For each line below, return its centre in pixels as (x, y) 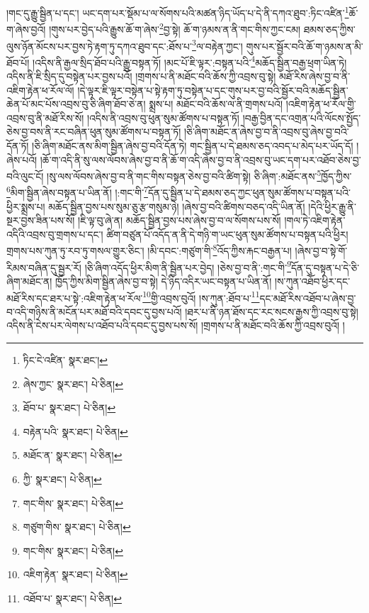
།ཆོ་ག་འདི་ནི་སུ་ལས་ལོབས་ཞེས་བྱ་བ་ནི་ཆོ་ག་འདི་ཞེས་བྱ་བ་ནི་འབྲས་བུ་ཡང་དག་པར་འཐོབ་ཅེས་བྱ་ (200, 159)
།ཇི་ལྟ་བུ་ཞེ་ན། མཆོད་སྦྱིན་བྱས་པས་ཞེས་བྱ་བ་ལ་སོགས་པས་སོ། (180, 220)
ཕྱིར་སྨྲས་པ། (26, 206)
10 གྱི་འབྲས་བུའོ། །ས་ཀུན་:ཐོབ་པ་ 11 (201, 297)
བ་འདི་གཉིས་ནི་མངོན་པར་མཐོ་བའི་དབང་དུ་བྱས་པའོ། (94, 311)
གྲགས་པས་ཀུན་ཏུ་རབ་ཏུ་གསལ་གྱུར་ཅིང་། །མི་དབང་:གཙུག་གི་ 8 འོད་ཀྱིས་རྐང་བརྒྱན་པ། (149, 250)
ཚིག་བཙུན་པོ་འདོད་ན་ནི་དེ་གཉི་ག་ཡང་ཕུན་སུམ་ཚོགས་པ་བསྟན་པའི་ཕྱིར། (227, 234)
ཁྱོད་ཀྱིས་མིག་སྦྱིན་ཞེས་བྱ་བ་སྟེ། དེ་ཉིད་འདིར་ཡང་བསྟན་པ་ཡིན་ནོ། (164, 281)
